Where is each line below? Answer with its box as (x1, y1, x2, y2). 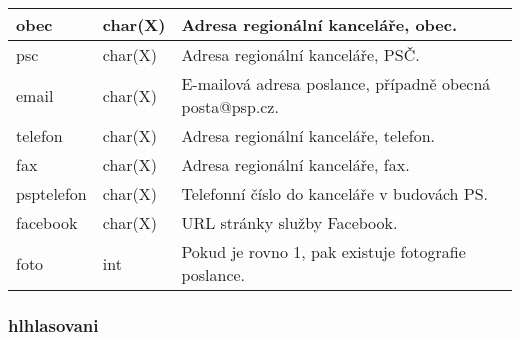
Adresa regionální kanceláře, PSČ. (181, 43, 420, 66)
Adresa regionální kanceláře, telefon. (181, 124, 435, 147)
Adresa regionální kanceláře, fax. (181, 153, 410, 176)
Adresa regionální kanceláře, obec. (181, 13, 458, 36)
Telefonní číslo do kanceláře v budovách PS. (181, 182, 488, 205)
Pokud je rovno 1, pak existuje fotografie (181, 240, 466, 263)
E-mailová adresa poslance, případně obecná (181, 72, 491, 95)
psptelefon (16, 182, 87, 205)
